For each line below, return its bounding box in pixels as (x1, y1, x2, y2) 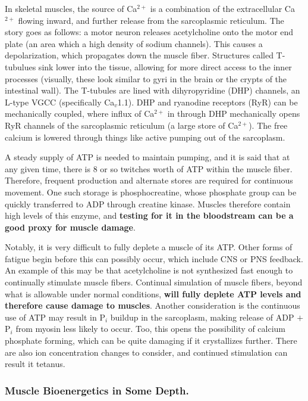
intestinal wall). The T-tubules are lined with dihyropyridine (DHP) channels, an (5, 84, 300, 97)
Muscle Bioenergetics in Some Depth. (5, 383, 189, 397)
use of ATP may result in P (5, 310, 105, 323)
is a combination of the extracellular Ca (150, 2, 295, 14)
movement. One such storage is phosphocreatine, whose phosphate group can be (5, 185, 297, 198)
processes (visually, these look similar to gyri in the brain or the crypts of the (5, 72, 287, 85)
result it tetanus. (5, 358, 65, 370)
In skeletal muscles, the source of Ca (5, 2, 137, 14)
